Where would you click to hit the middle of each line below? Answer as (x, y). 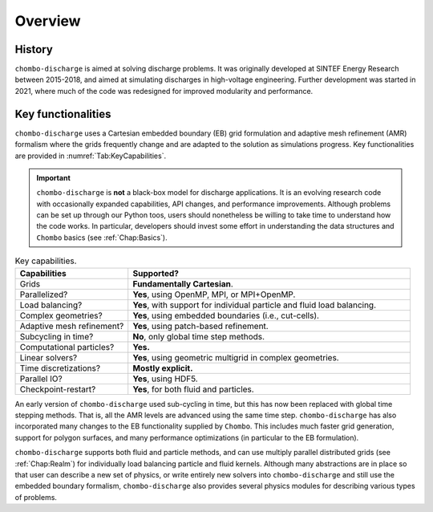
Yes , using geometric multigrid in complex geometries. (236, 357)
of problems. (36, 497)
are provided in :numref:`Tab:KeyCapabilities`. (91, 156)
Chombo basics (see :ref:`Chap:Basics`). (102, 238)
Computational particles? (67, 347)
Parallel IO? (41, 379)
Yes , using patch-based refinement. (200, 326)
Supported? (156, 273)
